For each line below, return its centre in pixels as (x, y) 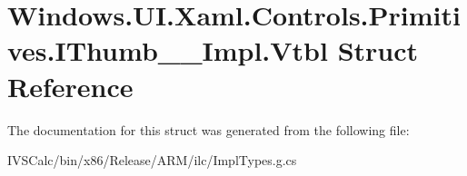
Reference (70, 86)
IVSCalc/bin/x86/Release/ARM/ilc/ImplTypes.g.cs (152, 160)
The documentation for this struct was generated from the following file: (209, 129)
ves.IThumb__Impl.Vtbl (168, 50)
